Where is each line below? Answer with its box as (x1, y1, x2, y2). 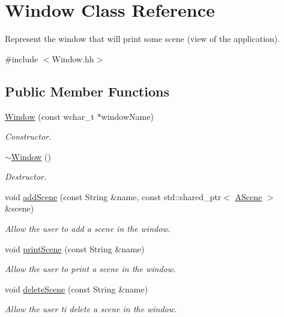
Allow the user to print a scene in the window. (5, 262, 176, 275)
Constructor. (5, 130, 52, 143)
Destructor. (5, 170, 47, 183)
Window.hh (52, 52, 94, 65)
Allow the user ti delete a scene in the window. (5, 303, 177, 315)
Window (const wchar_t (5, 110, 95, 122)
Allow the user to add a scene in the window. (5, 222, 171, 235)
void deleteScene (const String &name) (5, 282, 148, 295)
